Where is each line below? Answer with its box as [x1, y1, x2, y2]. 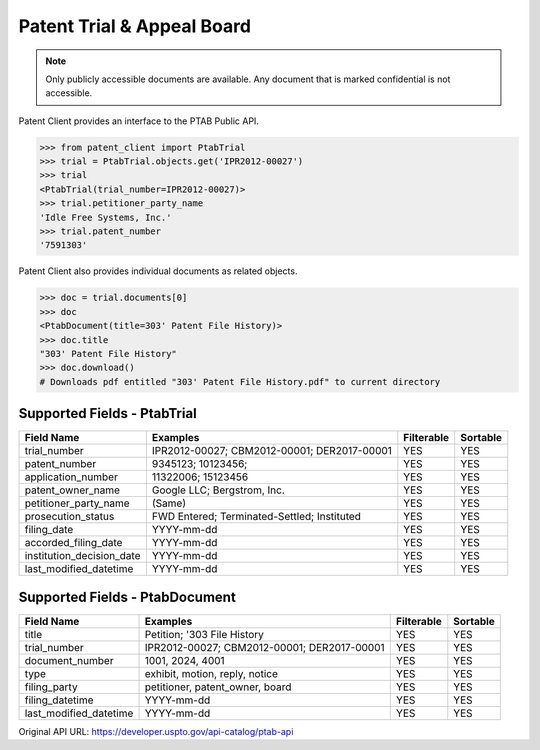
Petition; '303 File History [144, 627, 265, 641]
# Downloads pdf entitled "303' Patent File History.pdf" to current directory [39, 376, 441, 387]
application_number [24, 470, 119, 484]
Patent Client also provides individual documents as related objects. [18, 265, 298, 277]
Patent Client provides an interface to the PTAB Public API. [18, 115, 260, 127]
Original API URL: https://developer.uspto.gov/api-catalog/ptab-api [18, 725, 294, 737]
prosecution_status [24, 510, 115, 524]
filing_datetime [24, 693, 94, 707]
